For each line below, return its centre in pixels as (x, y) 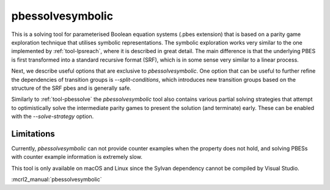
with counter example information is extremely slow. (77, 157)
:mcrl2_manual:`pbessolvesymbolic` (57, 180)
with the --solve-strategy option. (53, 117)
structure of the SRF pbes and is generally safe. (71, 88)
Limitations (33, 133)
